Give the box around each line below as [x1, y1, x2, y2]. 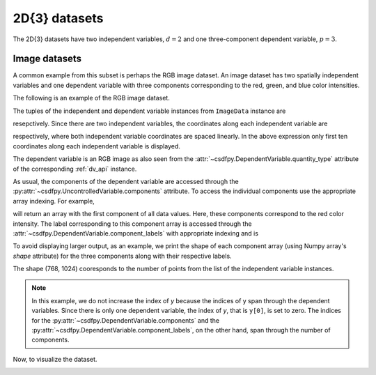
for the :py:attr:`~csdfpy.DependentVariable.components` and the [31, 316, 220, 324]
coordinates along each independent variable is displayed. [13, 141, 181, 150]
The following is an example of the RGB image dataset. [13, 94, 170, 102]
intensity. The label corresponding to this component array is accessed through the [13, 220, 252, 228]
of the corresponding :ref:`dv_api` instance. [13, 164, 137, 173]
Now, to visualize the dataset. [13, 355, 97, 363]
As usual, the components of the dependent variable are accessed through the [13, 177, 240, 185]
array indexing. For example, [13, 197, 95, 205]
